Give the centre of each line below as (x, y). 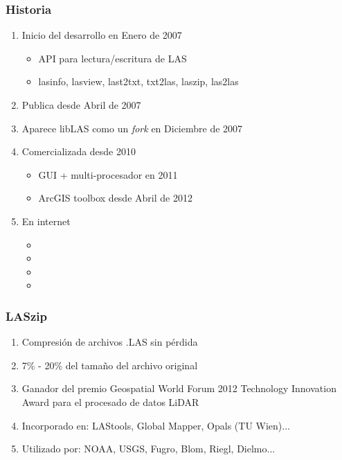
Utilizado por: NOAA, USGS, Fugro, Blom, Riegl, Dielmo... (148, 449)
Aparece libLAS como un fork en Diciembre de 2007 (132, 128)
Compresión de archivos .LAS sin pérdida (110, 342)
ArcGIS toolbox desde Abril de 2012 (115, 198)
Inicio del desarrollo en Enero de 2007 (102, 35)
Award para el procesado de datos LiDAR (110, 401)
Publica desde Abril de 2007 (81, 105)
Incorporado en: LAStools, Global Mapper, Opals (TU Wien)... (156, 425)
